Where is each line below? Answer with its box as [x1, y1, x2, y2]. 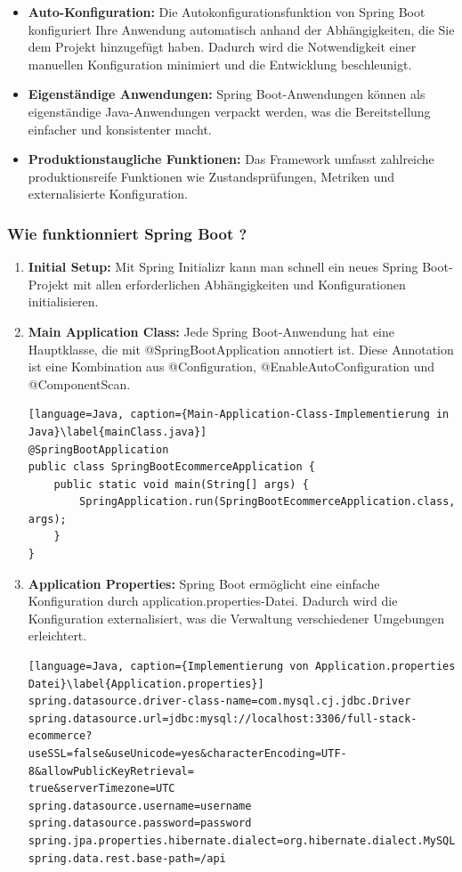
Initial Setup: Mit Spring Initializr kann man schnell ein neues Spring [28, 257, 418, 276]
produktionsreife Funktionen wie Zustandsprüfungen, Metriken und [28, 167, 395, 185]
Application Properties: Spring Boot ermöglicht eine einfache [28, 574, 380, 592]
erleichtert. [28, 626, 87, 645]
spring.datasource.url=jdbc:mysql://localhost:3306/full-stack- [28, 712, 417, 725]
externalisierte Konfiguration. [28, 184, 188, 203]
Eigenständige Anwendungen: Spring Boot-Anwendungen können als [28, 85, 426, 103]
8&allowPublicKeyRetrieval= [28, 764, 194, 778]
